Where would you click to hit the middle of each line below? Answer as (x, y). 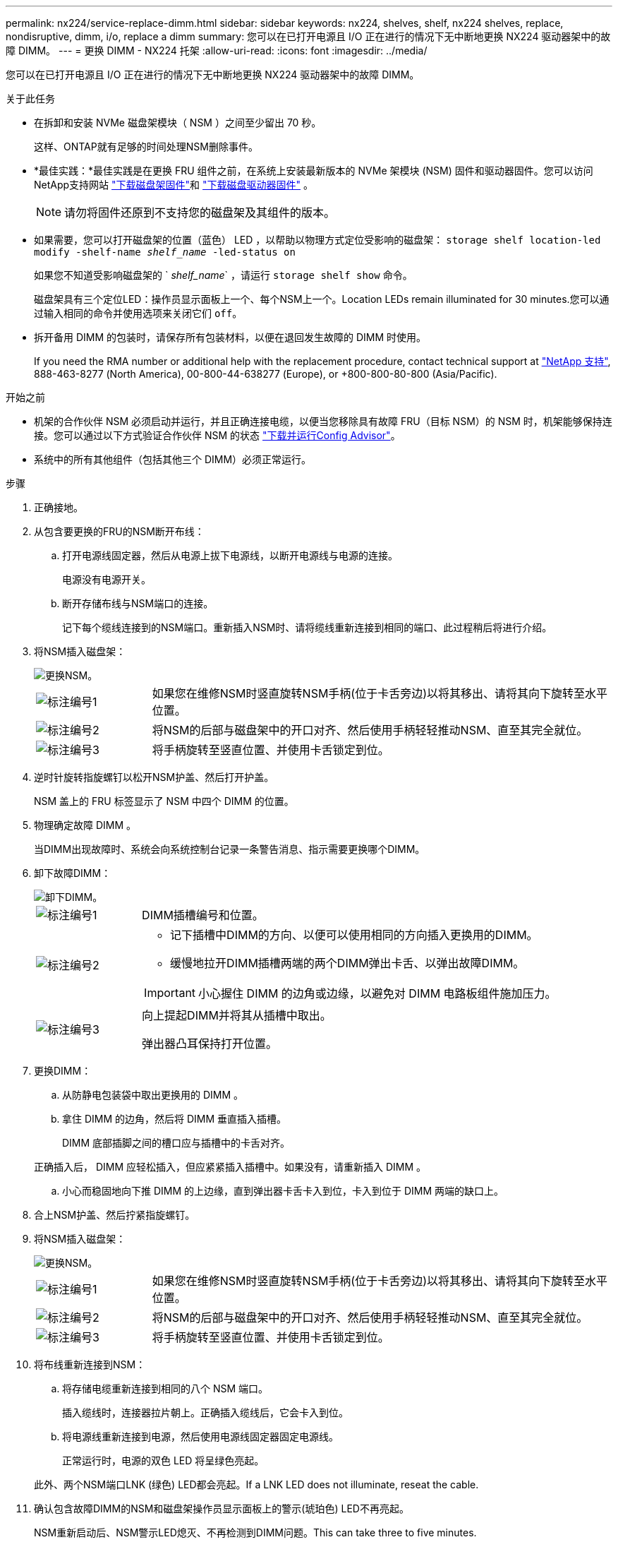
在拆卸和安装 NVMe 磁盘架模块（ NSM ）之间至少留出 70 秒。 (178, 122)
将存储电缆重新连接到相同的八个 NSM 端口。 (165, 1388)
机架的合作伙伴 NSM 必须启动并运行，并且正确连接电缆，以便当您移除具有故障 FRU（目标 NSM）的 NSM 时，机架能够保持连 (323, 421)
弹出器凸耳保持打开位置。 (210, 1044)
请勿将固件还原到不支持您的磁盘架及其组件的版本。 (200, 213)
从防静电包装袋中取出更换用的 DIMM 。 (153, 1095)
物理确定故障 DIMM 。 (85, 825)
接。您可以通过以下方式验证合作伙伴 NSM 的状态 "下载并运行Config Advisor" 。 (217, 435)
